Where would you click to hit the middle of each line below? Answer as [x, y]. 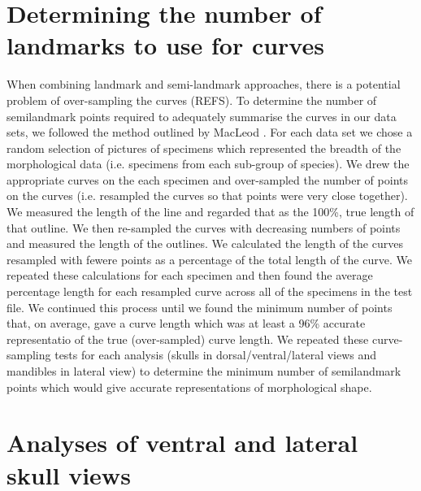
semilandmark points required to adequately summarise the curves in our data [202, 116]
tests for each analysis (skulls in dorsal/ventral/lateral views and [216, 355]
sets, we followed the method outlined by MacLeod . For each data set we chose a [210, 132]
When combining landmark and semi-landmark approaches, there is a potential [204, 84]
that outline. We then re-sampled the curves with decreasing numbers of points [204, 227]
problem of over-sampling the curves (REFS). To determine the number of [192, 100]
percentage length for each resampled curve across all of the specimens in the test [210, 291]
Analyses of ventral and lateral [182, 443]
